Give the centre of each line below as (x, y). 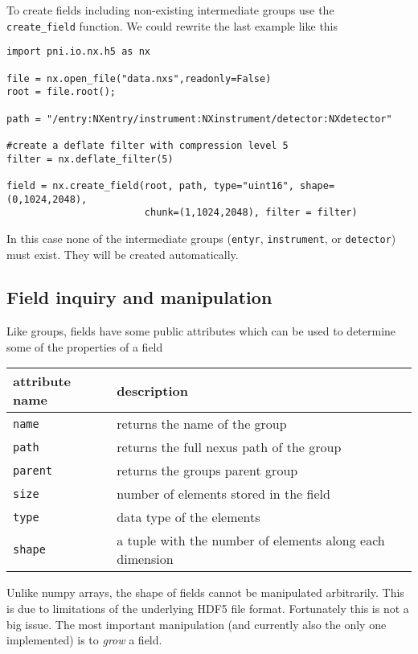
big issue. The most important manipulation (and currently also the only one (197, 624)
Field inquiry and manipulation (139, 297)
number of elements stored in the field (223, 494)
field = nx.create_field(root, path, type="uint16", (150, 185)
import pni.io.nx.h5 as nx (78, 52)
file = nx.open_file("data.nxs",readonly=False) (139, 78)
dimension (145, 559)
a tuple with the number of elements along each (251, 541)
